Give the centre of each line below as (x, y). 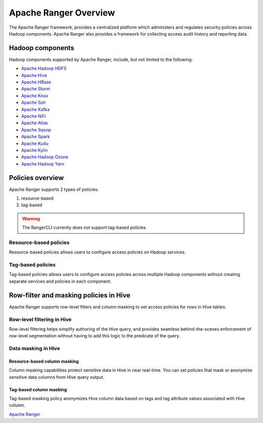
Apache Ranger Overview (62, 13)
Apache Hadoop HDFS (44, 69)
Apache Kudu (35, 143)
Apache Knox (35, 95)
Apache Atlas (35, 123)
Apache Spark (36, 137)
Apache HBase (36, 82)
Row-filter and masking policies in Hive (70, 295)
